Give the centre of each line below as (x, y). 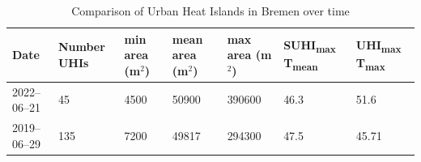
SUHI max (310, 45)
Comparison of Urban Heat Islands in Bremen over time (210, 11)
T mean (301, 63)
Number (81, 47)
